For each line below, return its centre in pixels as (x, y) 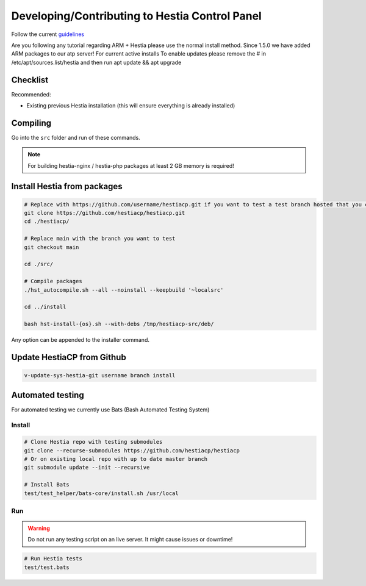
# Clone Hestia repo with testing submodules (93, 442)
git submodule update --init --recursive (87, 468)
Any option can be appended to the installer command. (80, 340)
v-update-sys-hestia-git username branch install (100, 376)
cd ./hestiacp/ (47, 222)
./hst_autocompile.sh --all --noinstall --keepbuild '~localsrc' (124, 290)
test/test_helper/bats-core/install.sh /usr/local (102, 493)
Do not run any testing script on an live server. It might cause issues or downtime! (130, 540)
